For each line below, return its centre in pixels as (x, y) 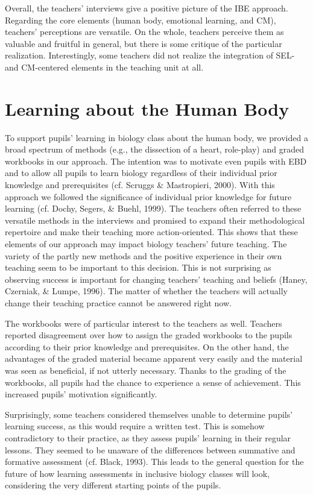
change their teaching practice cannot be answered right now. (118, 303)
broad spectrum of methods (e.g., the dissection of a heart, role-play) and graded (154, 149)
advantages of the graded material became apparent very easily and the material (154, 358)
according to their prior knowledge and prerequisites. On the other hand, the (147, 346)
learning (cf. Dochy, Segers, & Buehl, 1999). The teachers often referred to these (153, 208)
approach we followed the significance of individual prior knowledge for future (148, 196)
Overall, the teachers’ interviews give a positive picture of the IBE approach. (147, 8)
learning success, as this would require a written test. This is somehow (135, 426)
